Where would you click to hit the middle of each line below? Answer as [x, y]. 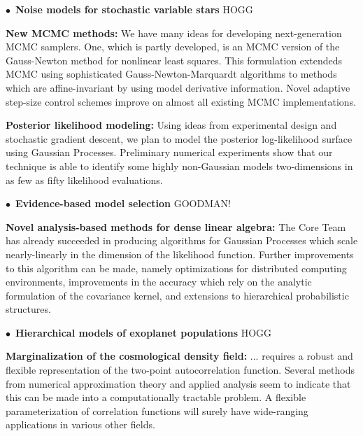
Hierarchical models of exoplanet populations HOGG [144, 332]
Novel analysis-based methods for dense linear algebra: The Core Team [176, 226]
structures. [28, 309]
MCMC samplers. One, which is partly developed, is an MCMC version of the [173, 47]
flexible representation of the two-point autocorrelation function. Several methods [180, 370]
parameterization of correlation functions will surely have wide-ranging [157, 410]
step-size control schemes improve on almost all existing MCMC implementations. [181, 101]
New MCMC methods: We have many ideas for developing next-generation [174, 33]
